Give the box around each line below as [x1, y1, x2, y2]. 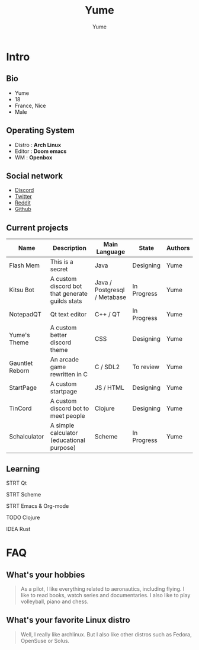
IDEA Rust [6, 526, 31, 532]
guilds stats [50, 297, 82, 305]
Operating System [6, 126, 75, 136]
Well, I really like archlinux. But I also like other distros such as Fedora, [20, 630, 192, 638]
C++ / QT [94, 310, 121, 319]
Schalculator [9, 433, 44, 441]
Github [14, 206, 31, 213]
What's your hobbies [6, 569, 85, 579]
